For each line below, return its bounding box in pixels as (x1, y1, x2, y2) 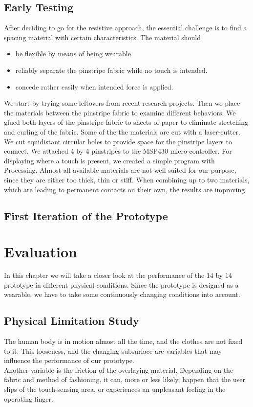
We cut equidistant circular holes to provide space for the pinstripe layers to (4, 136, 232, 146)
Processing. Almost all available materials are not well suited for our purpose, (4, 165, 236, 175)
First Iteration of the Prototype (4, 208, 168, 223)
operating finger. (4, 393, 53, 404)
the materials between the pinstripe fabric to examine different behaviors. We (4, 107, 236, 117)
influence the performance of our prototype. (4, 355, 134, 365)
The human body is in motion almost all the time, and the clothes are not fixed (4, 336, 243, 346)
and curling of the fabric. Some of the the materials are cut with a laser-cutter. (4, 126, 240, 136)
